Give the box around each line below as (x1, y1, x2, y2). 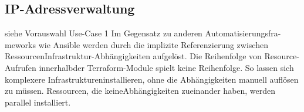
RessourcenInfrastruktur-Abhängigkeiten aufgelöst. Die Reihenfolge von (5, 50, 262, 62)
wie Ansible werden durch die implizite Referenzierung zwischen (38, 38, 268, 50)
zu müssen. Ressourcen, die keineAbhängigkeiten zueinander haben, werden (5, 84, 276, 97)
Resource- (264, 50, 299, 62)
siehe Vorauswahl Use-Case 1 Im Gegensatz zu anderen (5, 27, 202, 39)
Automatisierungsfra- (205, 27, 281, 39)
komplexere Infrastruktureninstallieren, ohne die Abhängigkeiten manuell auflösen (5, 73, 299, 85)
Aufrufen (5, 61, 36, 73)
